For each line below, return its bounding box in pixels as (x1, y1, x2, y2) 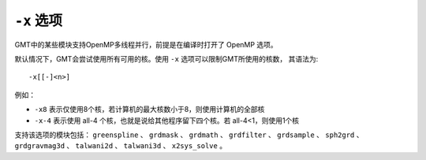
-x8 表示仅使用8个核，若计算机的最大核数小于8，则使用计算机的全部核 (34, 105, 265, 114)
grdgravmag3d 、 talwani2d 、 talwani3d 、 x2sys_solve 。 (14, 141, 227, 151)
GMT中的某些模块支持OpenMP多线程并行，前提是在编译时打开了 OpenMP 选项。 (14, 39, 278, 49)
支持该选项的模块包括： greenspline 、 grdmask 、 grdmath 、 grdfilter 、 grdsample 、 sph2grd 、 (14, 130, 364, 140)
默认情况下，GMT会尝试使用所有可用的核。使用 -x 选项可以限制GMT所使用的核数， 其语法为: (14, 54, 319, 63)
